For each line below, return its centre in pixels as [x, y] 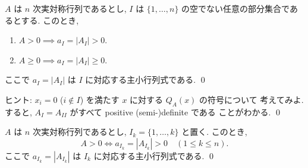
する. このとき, [50, 20]
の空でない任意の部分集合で [235, 8]
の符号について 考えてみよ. [252, 99]
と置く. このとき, [214, 132]
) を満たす [100, 99]
